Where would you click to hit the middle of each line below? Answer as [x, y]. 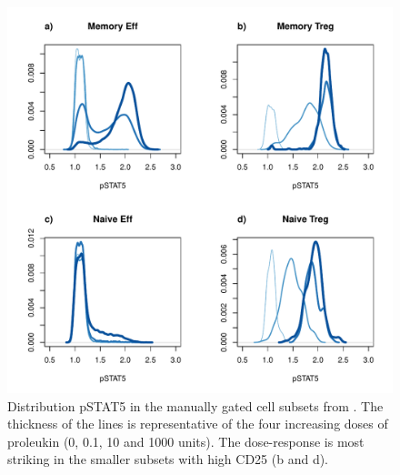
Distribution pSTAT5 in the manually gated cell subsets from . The [195, 405]
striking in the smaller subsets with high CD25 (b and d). [168, 459]
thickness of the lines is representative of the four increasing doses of [198, 424]
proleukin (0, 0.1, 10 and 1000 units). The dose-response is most [186, 441]
